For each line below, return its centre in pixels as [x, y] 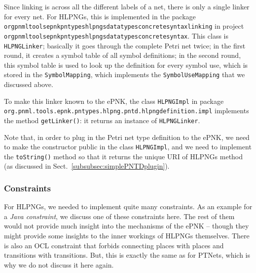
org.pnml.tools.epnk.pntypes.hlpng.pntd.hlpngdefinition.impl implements [127, 111]
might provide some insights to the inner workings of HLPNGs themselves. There [127, 236]
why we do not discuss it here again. [59, 264]
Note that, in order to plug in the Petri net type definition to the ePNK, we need [127, 137]
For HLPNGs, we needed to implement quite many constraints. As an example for [128, 206]
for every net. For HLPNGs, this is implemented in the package [100, 16]
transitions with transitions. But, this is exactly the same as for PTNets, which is [127, 255]
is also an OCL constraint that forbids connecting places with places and [114, 245]
